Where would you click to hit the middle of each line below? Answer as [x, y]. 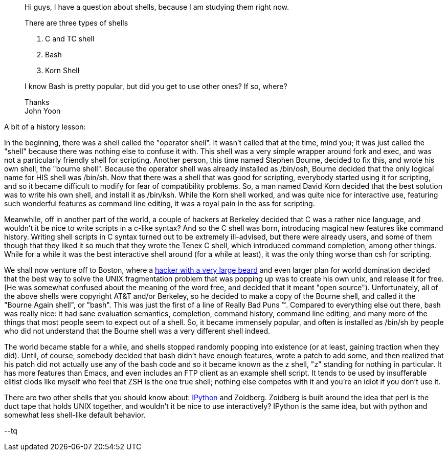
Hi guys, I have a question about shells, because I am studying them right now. [157, 7]
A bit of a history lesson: [45, 127]
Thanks [37, 102]
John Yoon [43, 111]
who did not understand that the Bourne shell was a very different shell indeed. [137, 331]
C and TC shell [70, 39]
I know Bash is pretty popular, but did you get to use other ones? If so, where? [156, 86]
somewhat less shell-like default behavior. [75, 415]
